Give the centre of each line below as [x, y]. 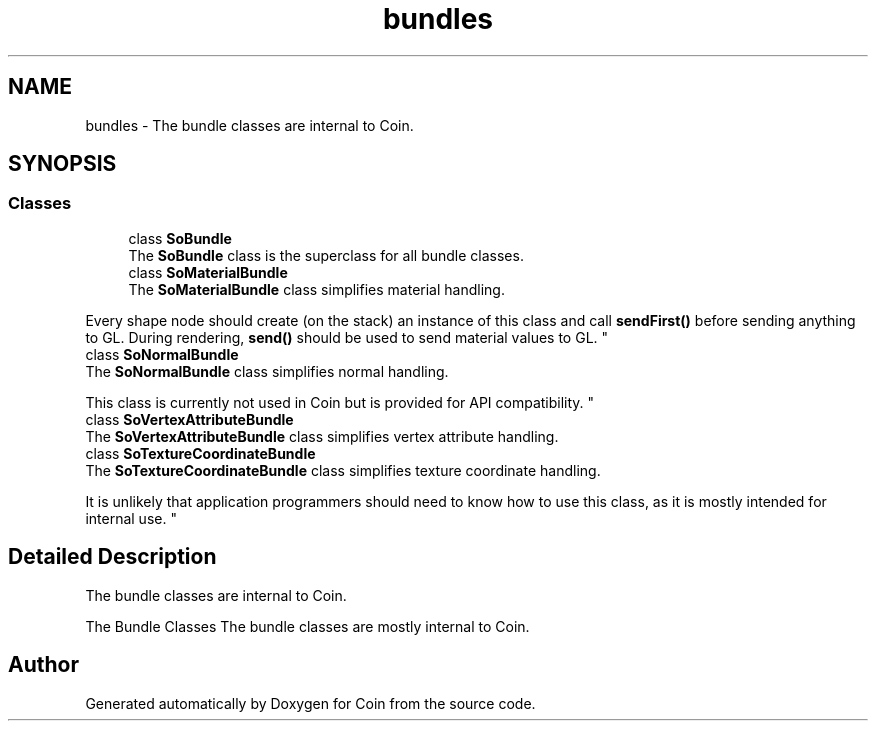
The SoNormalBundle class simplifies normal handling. [267, 371]
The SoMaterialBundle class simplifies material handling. [316, 289]
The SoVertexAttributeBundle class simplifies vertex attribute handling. [322, 436]
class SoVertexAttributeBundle [189, 419]
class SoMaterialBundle [208, 272]
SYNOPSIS [62, 164]
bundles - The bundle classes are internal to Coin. [249, 125]
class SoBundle [180, 238]
